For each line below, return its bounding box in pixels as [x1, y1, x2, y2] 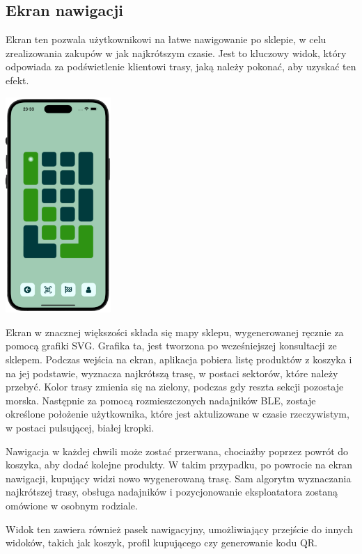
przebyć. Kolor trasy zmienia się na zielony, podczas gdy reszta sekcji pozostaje [6, 379, 344, 394]
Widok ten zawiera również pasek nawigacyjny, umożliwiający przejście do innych [6, 521, 353, 536]
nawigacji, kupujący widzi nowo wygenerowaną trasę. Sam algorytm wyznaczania [6, 470, 352, 485]
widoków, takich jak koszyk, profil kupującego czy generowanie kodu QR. [6, 535, 317, 550]
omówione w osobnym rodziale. [6, 498, 138, 512]
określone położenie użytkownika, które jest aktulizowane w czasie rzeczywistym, [6, 406, 349, 421]
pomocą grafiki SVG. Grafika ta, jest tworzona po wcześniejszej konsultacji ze [6, 338, 337, 353]
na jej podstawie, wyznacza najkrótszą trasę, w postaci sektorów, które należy [6, 365, 338, 380]
